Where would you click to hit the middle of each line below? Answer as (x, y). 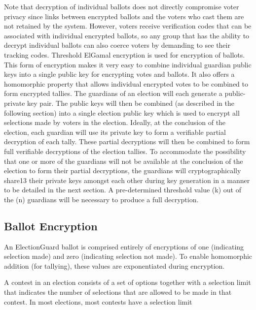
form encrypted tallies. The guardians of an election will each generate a (113, 93)
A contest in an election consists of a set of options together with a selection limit (128, 282)
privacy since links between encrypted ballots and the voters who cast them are (124, 16)
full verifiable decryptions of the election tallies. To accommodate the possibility (125, 151)
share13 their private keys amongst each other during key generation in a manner (127, 180)
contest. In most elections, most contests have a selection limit (98, 301)
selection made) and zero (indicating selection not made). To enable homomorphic (128, 256)
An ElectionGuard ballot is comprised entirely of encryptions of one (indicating (124, 246)
